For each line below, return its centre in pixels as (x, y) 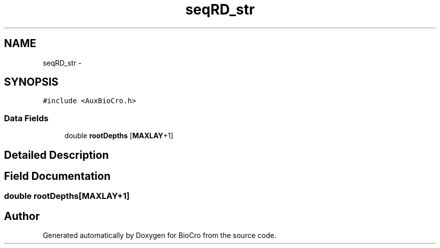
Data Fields (26, 118)
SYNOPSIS (31, 82)
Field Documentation (57, 176)
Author (22, 216)
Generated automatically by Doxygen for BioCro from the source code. (159, 235)
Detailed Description (57, 155)
